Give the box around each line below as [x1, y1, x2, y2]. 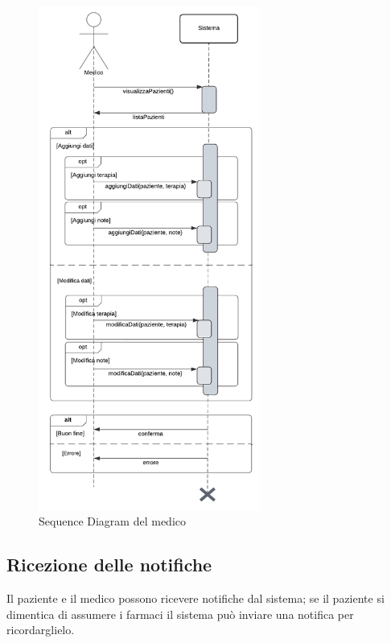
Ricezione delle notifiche [6, 552, 212, 577]
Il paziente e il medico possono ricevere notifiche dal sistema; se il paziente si [6, 590, 385, 607]
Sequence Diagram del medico [39, 513, 186, 530]
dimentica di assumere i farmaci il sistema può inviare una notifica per [6, 605, 354, 622]
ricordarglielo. [6, 621, 75, 638]
